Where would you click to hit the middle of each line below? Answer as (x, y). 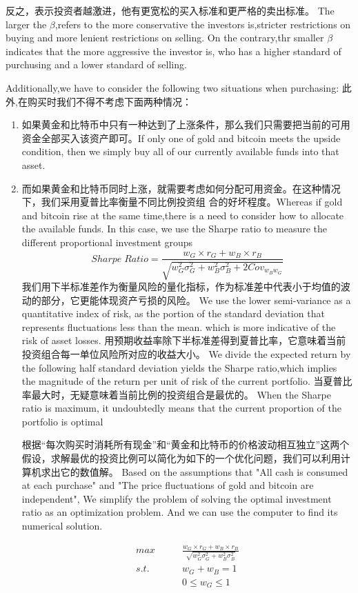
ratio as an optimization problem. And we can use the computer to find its (180, 512)
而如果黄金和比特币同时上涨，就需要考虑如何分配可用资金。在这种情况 (181, 188)
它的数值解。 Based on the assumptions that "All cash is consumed (204, 471)
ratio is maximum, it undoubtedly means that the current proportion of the (181, 408)
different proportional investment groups (107, 242)
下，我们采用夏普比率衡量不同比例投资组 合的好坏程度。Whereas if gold (182, 202)
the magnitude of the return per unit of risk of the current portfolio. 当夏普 (182, 381)
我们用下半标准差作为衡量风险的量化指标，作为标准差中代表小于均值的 (181, 286)
